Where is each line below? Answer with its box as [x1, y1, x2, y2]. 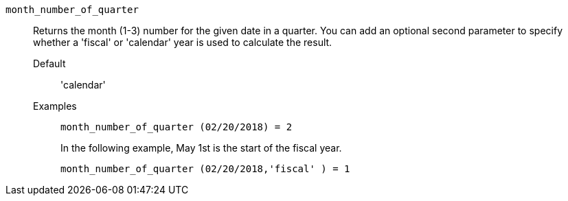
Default [33, 58, 66, 69]
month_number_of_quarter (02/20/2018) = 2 [60, 121, 293, 132]
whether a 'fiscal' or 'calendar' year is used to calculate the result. [33, 36, 332, 48]
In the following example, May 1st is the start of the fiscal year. [60, 142, 342, 154]
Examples [33, 100, 77, 112]
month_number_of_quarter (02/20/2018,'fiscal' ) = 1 [60, 163, 350, 174]
